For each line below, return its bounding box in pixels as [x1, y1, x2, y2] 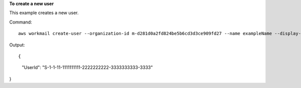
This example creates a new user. [9, 10, 79, 16]
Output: [9, 41, 25, 47]
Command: [9, 19, 32, 25]
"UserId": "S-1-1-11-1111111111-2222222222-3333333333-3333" [22, 64, 153, 70]
